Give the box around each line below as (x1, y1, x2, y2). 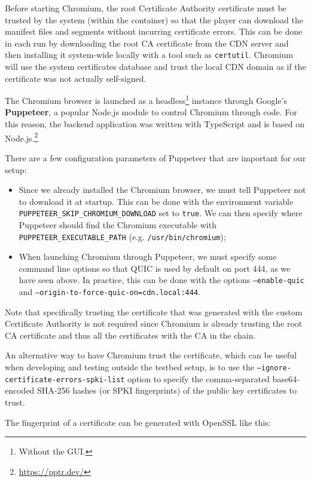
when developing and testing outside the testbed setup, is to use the (5, 361, 254, 373)
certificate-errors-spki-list (5, 375, 125, 384)
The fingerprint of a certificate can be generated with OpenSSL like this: (5, 416, 271, 428)
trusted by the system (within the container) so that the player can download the (5, 13, 303, 26)
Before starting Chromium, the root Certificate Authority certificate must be (5, 2, 286, 14)
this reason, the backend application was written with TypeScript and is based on (5, 118, 305, 130)
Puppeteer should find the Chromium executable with (19, 218, 217, 231)
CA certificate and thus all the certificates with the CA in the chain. (5, 329, 256, 341)
